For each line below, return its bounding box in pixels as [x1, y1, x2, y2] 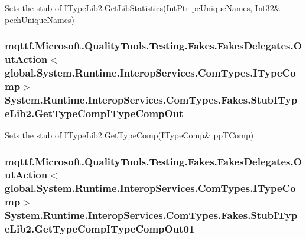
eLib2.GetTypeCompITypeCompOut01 [5, 221, 195, 236]
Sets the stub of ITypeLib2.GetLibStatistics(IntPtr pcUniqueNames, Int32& [5, 2, 281, 14]
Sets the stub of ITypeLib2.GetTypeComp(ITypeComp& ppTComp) [5, 129, 254, 141]
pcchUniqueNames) [5, 13, 74, 25]
